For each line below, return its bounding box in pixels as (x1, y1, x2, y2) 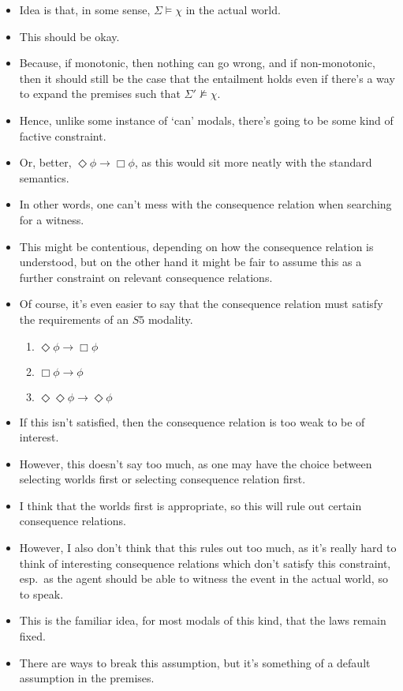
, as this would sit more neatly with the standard (134, 154, 372, 171)
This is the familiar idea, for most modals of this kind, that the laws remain (19, 612, 386, 629)
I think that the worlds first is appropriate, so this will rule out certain (19, 497, 362, 513)
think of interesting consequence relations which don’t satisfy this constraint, (19, 554, 391, 571)
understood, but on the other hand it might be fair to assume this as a (19, 253, 362, 270)
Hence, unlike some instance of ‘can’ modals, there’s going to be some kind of (19, 111, 394, 128)
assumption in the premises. (19, 670, 155, 686)
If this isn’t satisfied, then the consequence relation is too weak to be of (19, 413, 365, 430)
